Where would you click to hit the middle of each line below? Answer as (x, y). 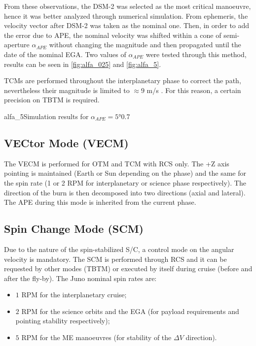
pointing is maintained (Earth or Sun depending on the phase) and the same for (125, 173)
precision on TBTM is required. (52, 100)
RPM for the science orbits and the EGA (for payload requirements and (130, 311)
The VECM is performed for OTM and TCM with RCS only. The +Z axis (117, 163)
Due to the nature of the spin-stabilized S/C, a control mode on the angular (119, 249)
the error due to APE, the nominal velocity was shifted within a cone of (113, 35)
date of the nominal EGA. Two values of (65, 54)
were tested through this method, (196, 54)
